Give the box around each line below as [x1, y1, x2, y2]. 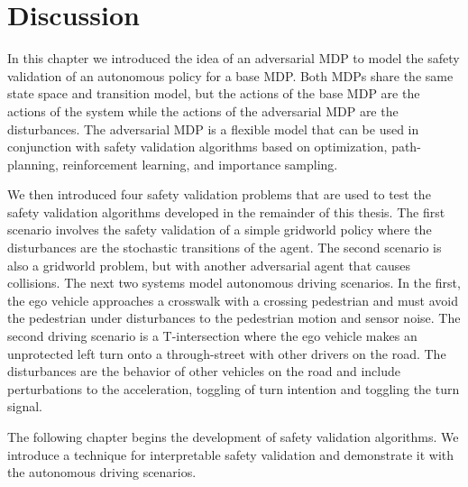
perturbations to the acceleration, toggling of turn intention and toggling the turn [7, 379, 460, 398]
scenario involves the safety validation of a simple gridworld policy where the [7, 220, 432, 239]
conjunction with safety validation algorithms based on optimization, [7, 137, 388, 156]
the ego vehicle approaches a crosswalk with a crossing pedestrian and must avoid [7, 290, 458, 309]
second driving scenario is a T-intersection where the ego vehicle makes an [7, 326, 418, 345]
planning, [7, 154, 59, 173]
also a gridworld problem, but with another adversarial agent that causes [7, 255, 411, 274]
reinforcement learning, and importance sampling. [62, 154, 338, 173]
